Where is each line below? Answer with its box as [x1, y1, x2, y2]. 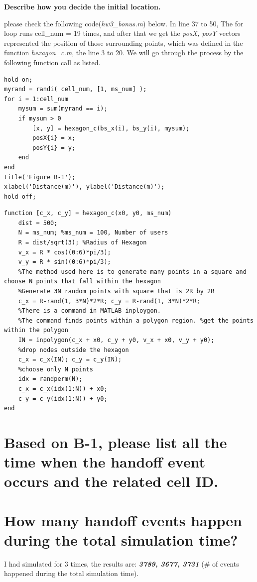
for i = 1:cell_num [4, 95, 68, 103]
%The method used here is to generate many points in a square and [18, 268, 247, 275]
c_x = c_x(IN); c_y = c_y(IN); [18, 356, 122, 363]
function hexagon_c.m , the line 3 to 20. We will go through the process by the [4, 47, 244, 58]
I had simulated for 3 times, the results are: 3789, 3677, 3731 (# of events [4, 558, 239, 569]
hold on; [4, 76, 33, 83]
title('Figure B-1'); [4, 173, 76, 181]
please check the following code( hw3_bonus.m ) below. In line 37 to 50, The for [4, 18, 244, 28]
